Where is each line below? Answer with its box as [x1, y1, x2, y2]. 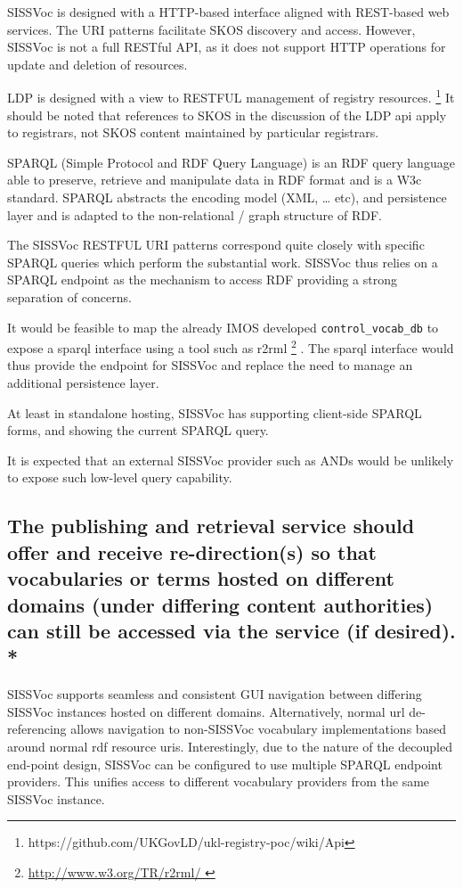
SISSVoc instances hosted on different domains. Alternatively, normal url [7, 702, 405, 720]
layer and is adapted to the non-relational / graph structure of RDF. [7, 205, 382, 224]
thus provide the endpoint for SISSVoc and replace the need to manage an [7, 356, 413, 374]
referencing [7, 719, 67, 738]
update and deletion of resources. [7, 54, 188, 73]
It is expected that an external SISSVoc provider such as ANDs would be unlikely [7, 450, 454, 469]
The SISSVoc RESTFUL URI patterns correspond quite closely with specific [7, 235, 425, 254]
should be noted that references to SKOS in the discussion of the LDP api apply [7, 105, 447, 124]
